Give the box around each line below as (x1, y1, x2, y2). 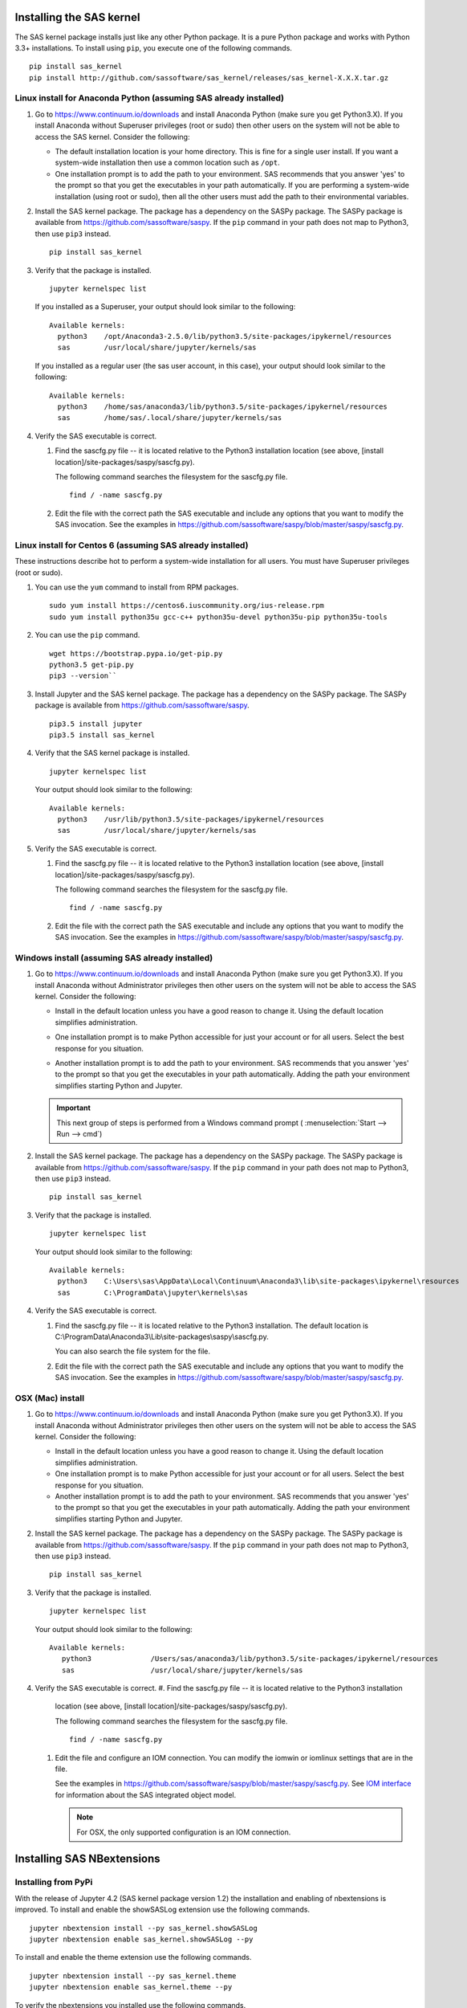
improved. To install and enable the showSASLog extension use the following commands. (14, 1904, 311, 1915)
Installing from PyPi (14, 1876, 93, 1888)
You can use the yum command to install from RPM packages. (35, 582, 239, 592)
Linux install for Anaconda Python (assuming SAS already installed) (14, 92, 285, 104)
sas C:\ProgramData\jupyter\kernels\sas (57, 1288, 249, 1297)
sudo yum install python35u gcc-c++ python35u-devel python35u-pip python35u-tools (49, 612, 388, 622)
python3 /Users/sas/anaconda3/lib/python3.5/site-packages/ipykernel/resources (61, 1655, 439, 1663)
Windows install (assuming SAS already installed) (14, 952, 213, 963)
